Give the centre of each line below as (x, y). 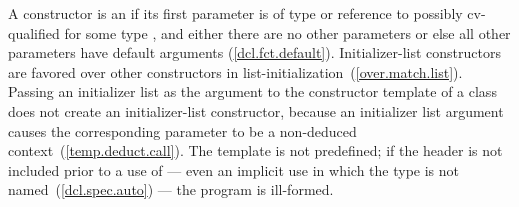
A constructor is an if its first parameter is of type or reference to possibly (235, 13)
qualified (34, 32)
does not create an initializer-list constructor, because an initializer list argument (256, 110)
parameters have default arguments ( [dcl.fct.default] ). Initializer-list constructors (254, 52)
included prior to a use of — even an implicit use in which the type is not (234, 169)
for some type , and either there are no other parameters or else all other (287, 32)
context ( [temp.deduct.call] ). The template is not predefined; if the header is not (255, 150)
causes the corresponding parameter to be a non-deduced (182, 130)
